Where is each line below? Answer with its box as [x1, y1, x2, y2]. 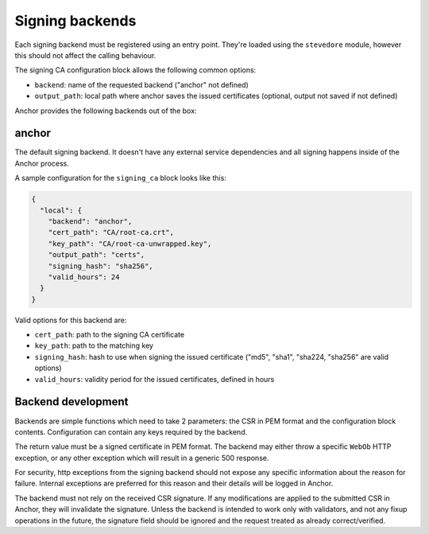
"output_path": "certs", [48, 251, 145, 259]
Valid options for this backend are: [14, 315, 127, 325]
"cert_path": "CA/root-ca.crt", [48, 228, 175, 237]
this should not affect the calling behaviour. [14, 50, 157, 60]
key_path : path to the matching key [34, 341, 154, 350]
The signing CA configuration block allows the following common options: [14, 65, 257, 75]
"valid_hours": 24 [48, 272, 120, 282]
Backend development [14, 395, 129, 409]
